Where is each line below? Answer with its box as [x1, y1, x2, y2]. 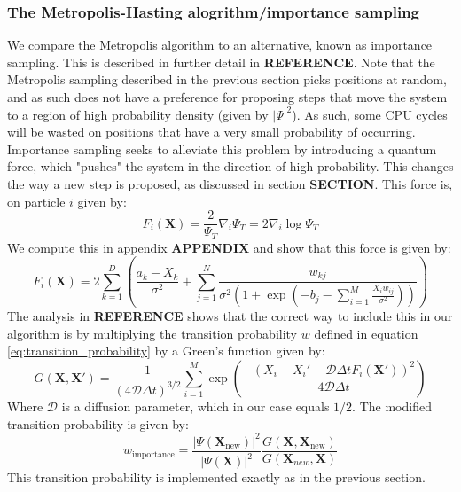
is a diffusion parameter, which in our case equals [61, 396, 330, 415]
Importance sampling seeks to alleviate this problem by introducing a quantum [7, 139, 437, 158]
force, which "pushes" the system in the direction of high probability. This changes [7, 157, 454, 176]
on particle [7, 191, 66, 210]
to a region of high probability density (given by [7, 105, 269, 123]
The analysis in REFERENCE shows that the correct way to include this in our [7, 307, 453, 325]
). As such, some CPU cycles [292, 105, 448, 123]
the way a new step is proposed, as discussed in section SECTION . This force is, [7, 174, 453, 192]
